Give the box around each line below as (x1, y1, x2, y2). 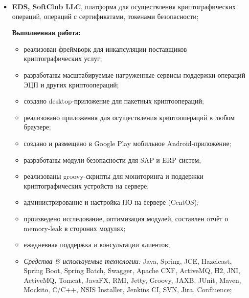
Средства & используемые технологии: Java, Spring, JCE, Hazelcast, (23, 255, 232, 266)
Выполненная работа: (12, 27, 81, 38)
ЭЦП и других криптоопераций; (23, 79, 119, 89)
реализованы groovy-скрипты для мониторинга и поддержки (23, 171, 204, 181)
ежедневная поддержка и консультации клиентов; (23, 239, 170, 250)
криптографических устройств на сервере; (23, 180, 149, 191)
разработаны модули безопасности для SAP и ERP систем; (23, 154, 201, 165)
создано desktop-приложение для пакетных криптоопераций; (23, 96, 204, 106)
